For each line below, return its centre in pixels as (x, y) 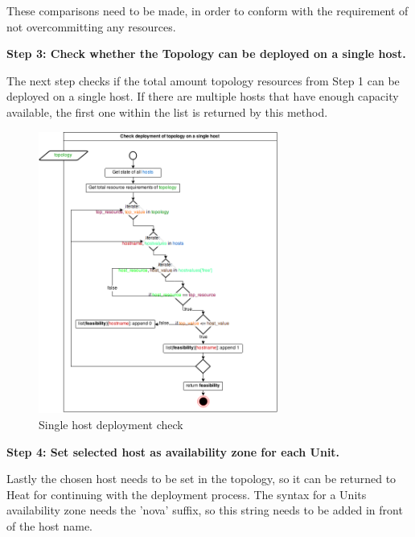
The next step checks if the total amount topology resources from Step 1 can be (203, 80)
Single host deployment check (111, 424)
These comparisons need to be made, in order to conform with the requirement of (207, 10)
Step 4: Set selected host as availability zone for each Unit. (173, 451)
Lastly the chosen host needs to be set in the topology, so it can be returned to (201, 479)
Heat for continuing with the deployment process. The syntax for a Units (187, 494)
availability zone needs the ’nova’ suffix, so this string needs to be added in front (205, 510)
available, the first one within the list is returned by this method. (167, 112)
